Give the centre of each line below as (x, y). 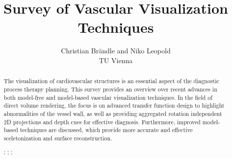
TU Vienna (116, 60)
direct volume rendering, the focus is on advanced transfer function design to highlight (114, 105)
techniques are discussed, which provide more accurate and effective (106, 130)
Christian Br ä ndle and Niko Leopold (116, 51)
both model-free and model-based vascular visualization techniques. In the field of (108, 97)
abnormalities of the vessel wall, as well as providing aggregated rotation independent (113, 113)
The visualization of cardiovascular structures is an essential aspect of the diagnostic (111, 81)
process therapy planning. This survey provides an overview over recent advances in (110, 89)
